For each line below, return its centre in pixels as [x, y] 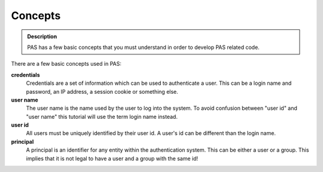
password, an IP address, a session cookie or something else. [102, 91]
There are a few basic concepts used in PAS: [66, 64]
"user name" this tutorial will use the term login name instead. [102, 116]
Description [42, 36]
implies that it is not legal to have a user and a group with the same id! [112, 158]
